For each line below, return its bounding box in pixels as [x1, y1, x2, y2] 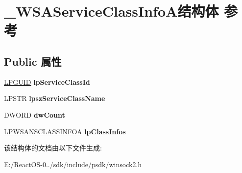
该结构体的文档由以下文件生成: [4, 143, 102, 153]
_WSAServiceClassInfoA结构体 [4, 1, 219, 21]
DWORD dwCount [4, 109, 65, 120]
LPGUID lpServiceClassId [4, 76, 90, 87]
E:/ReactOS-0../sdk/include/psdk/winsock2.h [4, 159, 142, 169]
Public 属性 [4, 53, 62, 69]
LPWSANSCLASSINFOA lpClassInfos [4, 126, 126, 136]
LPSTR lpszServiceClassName [4, 93, 105, 103]
